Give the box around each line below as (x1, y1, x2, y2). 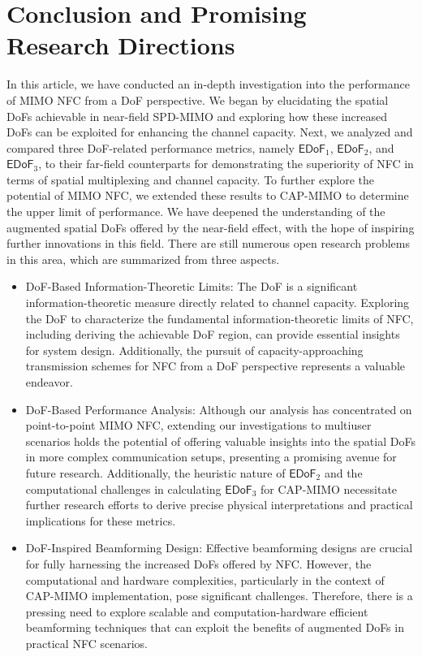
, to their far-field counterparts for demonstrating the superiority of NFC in (38, 155, 414, 172)
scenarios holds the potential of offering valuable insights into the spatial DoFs (25, 432, 416, 449)
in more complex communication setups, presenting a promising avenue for (25, 448, 397, 465)
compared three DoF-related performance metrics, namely (6, 139, 295, 156)
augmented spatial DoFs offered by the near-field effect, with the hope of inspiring (6, 218, 415, 236)
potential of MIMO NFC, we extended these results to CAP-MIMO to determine (6, 187, 409, 204)
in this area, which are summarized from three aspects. (6, 250, 280, 267)
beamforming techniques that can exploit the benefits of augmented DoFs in (25, 619, 404, 636)
